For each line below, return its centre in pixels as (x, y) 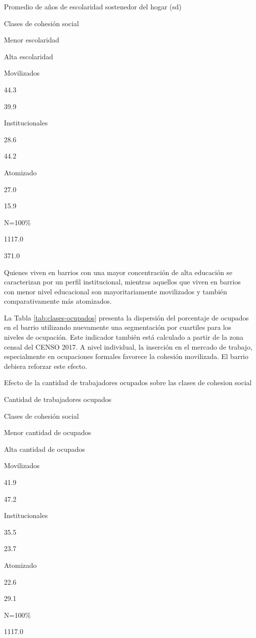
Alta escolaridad (29, 56)
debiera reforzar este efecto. (46, 366)
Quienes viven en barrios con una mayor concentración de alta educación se (118, 272)
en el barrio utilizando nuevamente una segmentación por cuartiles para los (118, 327)
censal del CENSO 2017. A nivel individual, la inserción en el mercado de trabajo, (128, 346)
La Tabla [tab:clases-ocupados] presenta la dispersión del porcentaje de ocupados (127, 317)
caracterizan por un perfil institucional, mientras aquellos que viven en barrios (122, 282)
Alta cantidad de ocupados (44, 449)
